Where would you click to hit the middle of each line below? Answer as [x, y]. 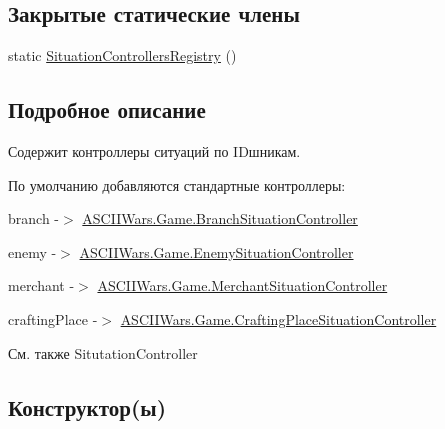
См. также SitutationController [103, 352]
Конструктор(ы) [87, 406]
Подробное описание [107, 109]
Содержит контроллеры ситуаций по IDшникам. [154, 151]
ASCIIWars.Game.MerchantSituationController [242, 285]
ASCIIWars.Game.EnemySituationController [216, 251]
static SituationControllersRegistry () [122, 55]
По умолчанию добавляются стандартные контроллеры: [177, 184]
